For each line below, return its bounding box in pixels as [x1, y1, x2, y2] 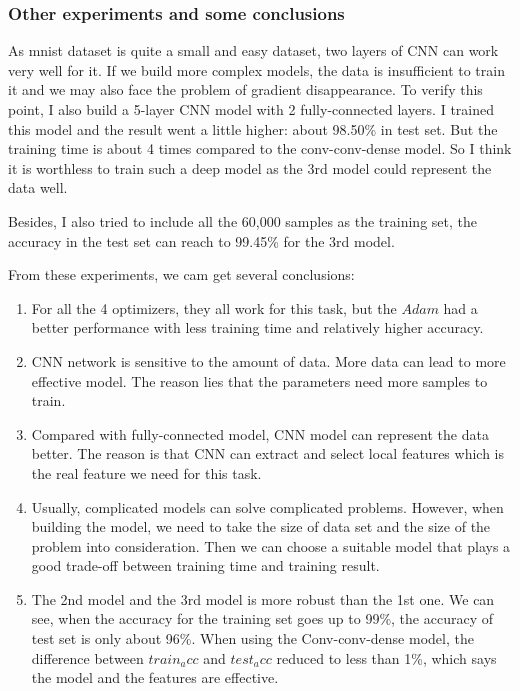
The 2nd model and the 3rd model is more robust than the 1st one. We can [31, 588, 495, 609]
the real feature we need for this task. [31, 462, 262, 483]
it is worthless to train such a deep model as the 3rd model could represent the [8, 157, 492, 178]
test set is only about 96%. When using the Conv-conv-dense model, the [31, 628, 474, 649]
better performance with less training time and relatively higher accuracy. [31, 317, 484, 338]
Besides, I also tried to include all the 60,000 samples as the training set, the [8, 210, 477, 231]
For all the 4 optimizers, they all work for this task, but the [31, 297, 397, 318]
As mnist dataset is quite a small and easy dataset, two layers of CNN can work [8, 40, 499, 61]
